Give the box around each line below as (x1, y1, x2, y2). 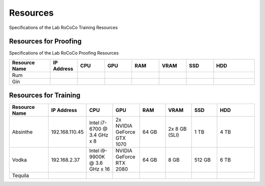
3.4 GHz (89, 132, 108, 138)
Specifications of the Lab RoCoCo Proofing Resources (9, 50, 119, 56)
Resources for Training (9, 91, 80, 100)
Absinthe (12, 129, 33, 135)
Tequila (12, 172, 29, 179)
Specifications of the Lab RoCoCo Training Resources (9, 25, 118, 30)
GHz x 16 (89, 166, 110, 173)
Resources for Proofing (9, 37, 82, 46)
